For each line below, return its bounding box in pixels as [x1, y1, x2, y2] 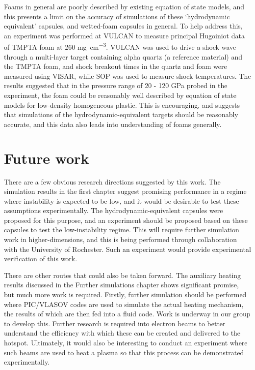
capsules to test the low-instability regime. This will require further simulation [4, 224, 239, 235]
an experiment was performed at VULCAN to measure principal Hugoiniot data [4, 30, 245, 40]
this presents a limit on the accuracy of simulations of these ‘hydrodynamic [4, 11, 230, 21]
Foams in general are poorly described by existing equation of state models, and [4, 1, 244, 11]
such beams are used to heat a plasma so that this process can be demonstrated [4, 347, 244, 357]
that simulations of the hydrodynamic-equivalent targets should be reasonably [4, 109, 238, 120]
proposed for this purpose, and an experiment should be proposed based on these [4, 215, 248, 225]
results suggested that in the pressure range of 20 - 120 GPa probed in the [4, 80, 228, 91]
